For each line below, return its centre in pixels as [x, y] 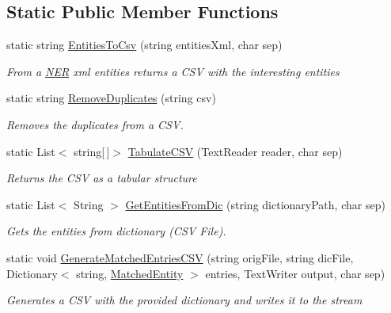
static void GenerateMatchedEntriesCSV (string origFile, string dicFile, [180, 257]
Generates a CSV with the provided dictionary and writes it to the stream [184, 300]
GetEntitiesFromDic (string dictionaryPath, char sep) [255, 204]
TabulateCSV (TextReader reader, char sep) [235, 151]
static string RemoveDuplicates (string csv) [111, 98]
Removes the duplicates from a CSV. [95, 124]
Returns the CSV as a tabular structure [102, 178]
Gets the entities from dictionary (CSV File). [116, 231]
